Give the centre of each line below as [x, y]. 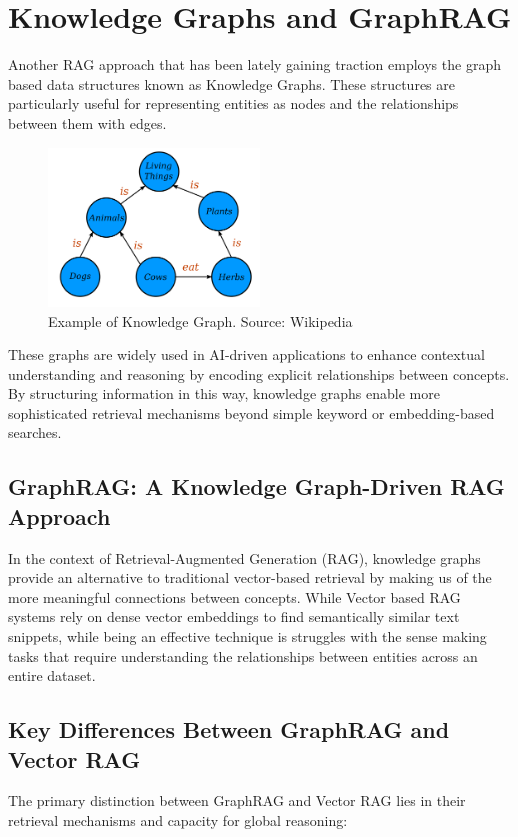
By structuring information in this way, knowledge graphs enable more [224, 393]
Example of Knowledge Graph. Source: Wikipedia [200, 320]
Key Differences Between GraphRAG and [229, 729]
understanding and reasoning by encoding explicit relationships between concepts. [259, 373]
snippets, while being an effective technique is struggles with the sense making [247, 636]
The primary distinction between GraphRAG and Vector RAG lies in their [237, 800]
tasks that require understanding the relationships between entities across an [243, 655]
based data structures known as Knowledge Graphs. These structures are [231, 83]
